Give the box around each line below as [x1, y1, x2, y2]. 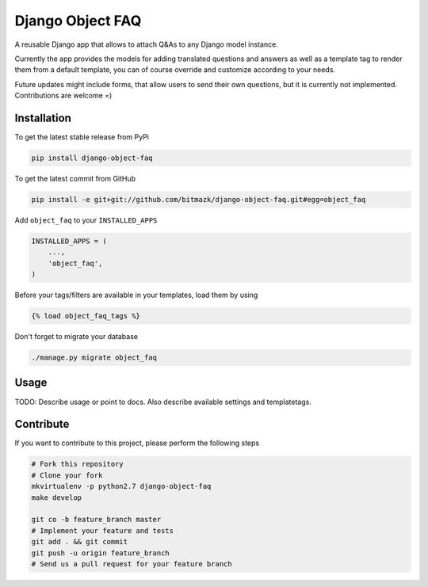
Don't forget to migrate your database [14, 332, 139, 341]
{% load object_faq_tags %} [31, 311, 140, 321]
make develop [31, 493, 82, 502]
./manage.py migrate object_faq [31, 353, 158, 362]
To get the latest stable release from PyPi [14, 132, 150, 142]
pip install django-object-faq [31, 154, 154, 162]
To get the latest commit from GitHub [14, 173, 136, 183]
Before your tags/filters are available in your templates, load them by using [14, 290, 258, 300]
